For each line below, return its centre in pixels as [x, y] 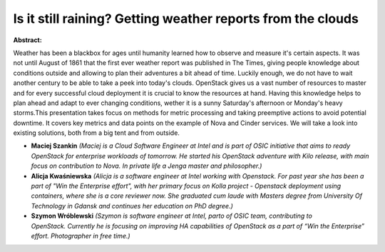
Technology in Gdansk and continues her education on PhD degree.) [132, 206]
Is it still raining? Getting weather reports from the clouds [186, 19]
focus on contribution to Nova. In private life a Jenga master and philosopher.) [147, 166]
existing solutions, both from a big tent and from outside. [96, 133]
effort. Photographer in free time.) [81, 236]
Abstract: [27, 40]
